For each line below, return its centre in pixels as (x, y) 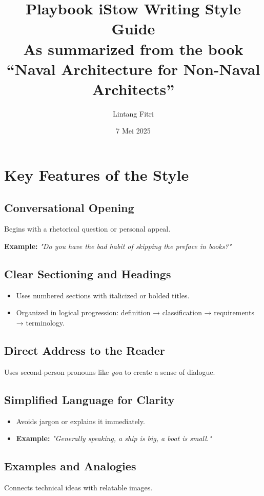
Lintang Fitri (133, 113)
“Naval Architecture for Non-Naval (133, 69)
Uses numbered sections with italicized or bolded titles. (103, 295)
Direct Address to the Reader (85, 350)
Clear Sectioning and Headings (88, 274)
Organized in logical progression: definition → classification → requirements (135, 312)
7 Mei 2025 (133, 131)
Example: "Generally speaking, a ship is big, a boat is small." (114, 438)
